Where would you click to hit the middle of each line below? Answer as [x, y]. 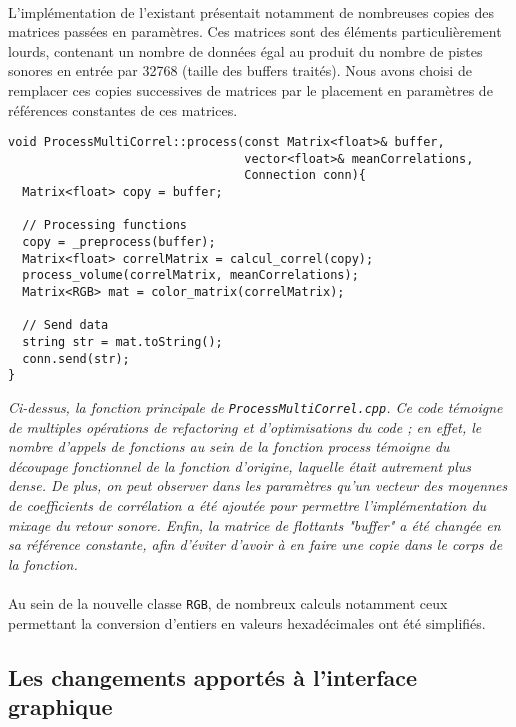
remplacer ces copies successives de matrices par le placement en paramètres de [250, 89]
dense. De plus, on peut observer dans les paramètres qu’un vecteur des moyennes [258, 485]
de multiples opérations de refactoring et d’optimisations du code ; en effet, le [245, 426]
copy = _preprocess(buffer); [119, 242]
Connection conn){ [305, 175]
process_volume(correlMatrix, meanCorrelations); [190, 275]
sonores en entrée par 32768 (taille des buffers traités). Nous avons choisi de [240, 70]
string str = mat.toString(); [122, 342]
